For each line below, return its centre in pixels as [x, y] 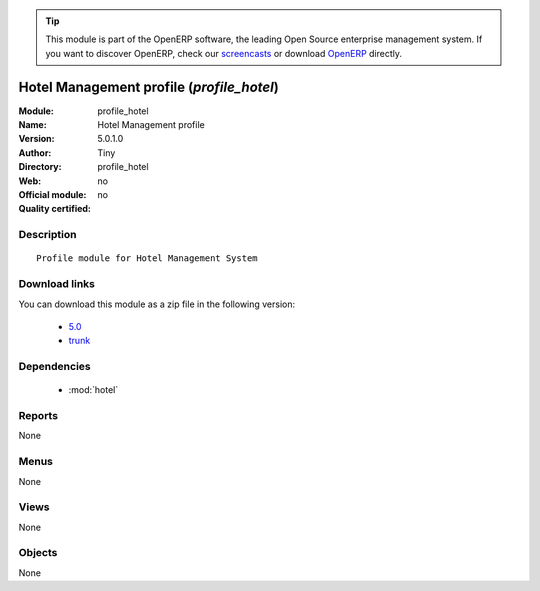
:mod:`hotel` [93, 390]
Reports [38, 416]
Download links [56, 284]
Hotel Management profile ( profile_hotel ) [148, 86]
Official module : [52, 195]
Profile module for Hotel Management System [147, 258]
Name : [32, 125]
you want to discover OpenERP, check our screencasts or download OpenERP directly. [224, 53]
